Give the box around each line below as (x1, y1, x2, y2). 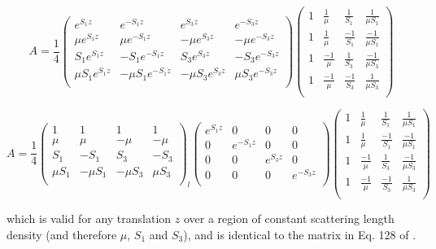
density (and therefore (7, 225, 117, 242)
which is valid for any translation (7, 210, 172, 227)
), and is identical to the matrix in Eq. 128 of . (183, 225, 416, 242)
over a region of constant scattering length (183, 210, 395, 227)
